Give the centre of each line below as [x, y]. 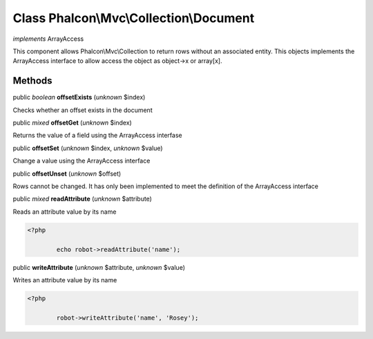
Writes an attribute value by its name [65, 280]
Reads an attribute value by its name [65, 212]
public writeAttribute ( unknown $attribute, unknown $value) [99, 267]
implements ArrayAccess [48, 39]
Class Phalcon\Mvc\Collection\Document [134, 18]
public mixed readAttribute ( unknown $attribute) [82, 199]
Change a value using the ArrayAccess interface [82, 161]
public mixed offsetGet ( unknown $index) [73, 123]
